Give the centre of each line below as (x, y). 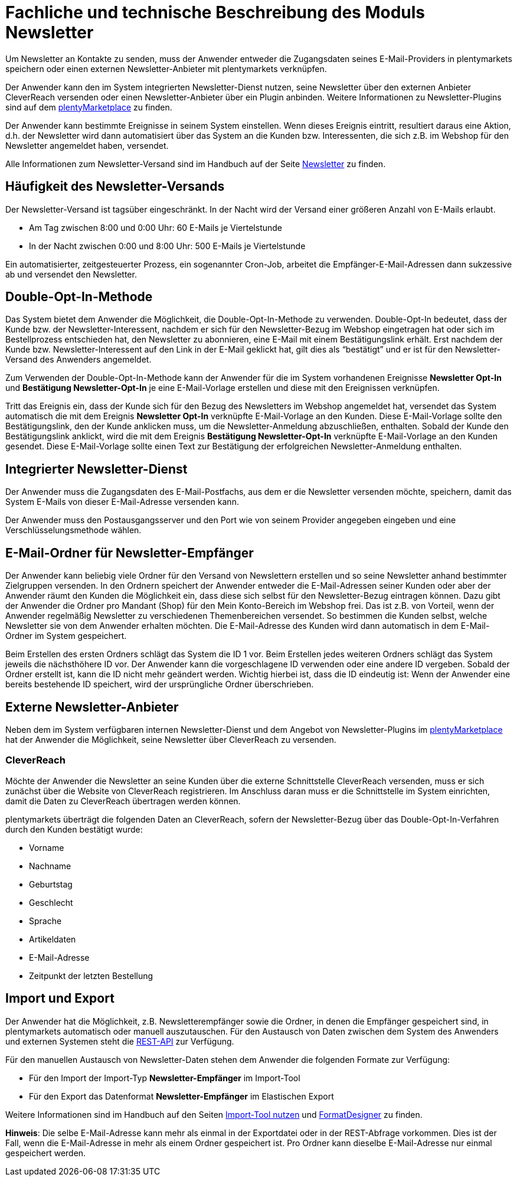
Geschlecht (51, 902)
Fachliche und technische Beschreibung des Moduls (215, 12)
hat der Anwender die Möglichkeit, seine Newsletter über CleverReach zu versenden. (171, 739)
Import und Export (60, 999)
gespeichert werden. (46, 1153)
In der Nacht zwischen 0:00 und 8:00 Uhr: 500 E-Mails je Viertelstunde (167, 246)
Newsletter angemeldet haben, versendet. (87, 145)
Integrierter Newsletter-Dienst (96, 469)
